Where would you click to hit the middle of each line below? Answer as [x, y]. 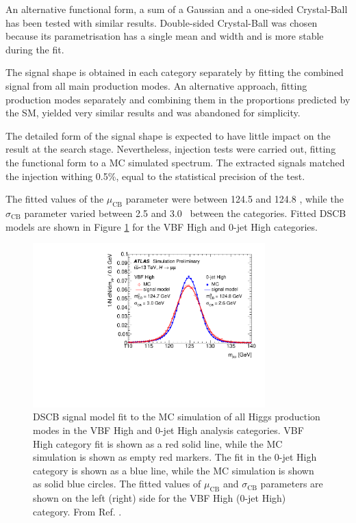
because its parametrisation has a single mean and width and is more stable [165, 36]
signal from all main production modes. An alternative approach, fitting [156, 85]
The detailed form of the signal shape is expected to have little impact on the [168, 135]
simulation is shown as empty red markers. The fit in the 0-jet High [175, 457]
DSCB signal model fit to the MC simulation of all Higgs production [177, 417]
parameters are [292, 484]
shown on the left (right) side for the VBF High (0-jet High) [160, 498]
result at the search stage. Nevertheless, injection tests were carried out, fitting [171, 149]
